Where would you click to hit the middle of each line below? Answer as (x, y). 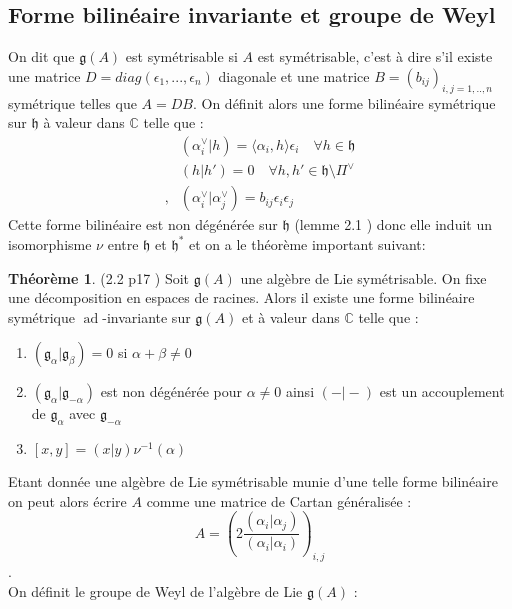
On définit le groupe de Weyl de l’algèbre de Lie (155, 590)
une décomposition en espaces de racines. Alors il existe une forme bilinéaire (241, 297)
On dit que (41, 56)
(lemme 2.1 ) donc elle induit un (393, 224)
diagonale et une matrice (294, 75)
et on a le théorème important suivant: (307, 243)
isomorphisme (50, 243)
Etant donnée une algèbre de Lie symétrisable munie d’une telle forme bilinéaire (253, 481)
